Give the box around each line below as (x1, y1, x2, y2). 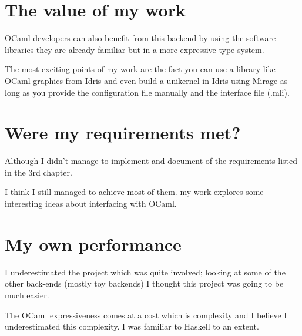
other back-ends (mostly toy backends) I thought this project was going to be (5, 277, 284, 290)
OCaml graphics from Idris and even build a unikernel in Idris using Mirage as (5, 74, 288, 86)
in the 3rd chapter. (5, 166, 72, 178)
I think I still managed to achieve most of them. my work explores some (5, 186, 264, 198)
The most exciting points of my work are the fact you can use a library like (5, 63, 276, 75)
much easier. (5, 288, 49, 301)
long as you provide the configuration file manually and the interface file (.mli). (5, 86, 290, 98)
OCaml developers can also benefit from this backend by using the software (5, 32, 276, 44)
